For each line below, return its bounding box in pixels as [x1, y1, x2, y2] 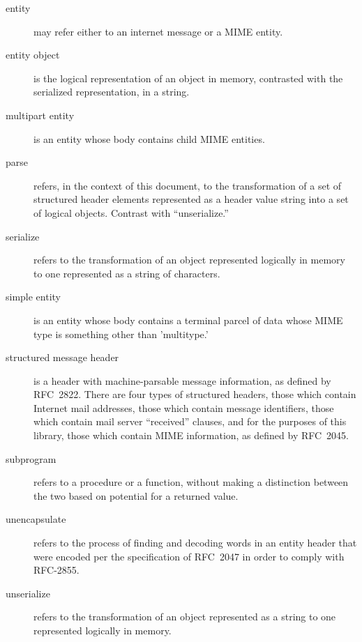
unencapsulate [6, 512, 66, 526]
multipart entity [6, 107, 75, 122]
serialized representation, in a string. [33, 84, 190, 99]
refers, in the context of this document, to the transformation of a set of [33, 178, 342, 192]
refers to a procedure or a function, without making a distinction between [33, 475, 349, 489]
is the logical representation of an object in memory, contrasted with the [33, 70, 343, 85]
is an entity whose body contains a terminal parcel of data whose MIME [33, 312, 343, 327]
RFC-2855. [33, 563, 80, 577]
